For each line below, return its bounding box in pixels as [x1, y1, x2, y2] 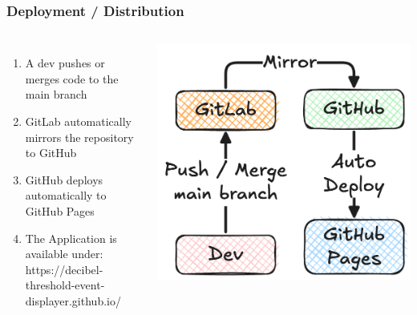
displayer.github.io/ [25, 292, 121, 309]
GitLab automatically [25, 113, 132, 129]
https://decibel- [25, 260, 103, 277]
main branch [25, 86, 87, 103]
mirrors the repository [25, 128, 134, 145]
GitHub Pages [25, 202, 95, 219]
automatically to [25, 187, 107, 204]
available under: [25, 245, 103, 262]
